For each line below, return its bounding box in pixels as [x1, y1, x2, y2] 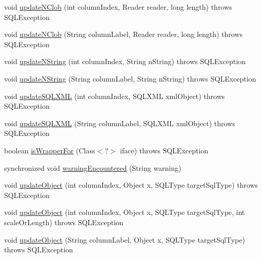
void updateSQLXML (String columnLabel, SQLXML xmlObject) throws [4, 117, 235, 128]
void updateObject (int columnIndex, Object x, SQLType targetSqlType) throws [4, 180, 258, 190]
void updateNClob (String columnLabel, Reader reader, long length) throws [4, 29, 243, 39]
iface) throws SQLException [120, 145, 209, 155]
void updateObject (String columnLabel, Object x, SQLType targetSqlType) [4, 234, 245, 245]
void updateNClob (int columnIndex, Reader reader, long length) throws [4, 2, 232, 12]
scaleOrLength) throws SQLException [4, 216, 124, 227]
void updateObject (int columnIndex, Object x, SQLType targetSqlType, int [4, 207, 245, 217]
